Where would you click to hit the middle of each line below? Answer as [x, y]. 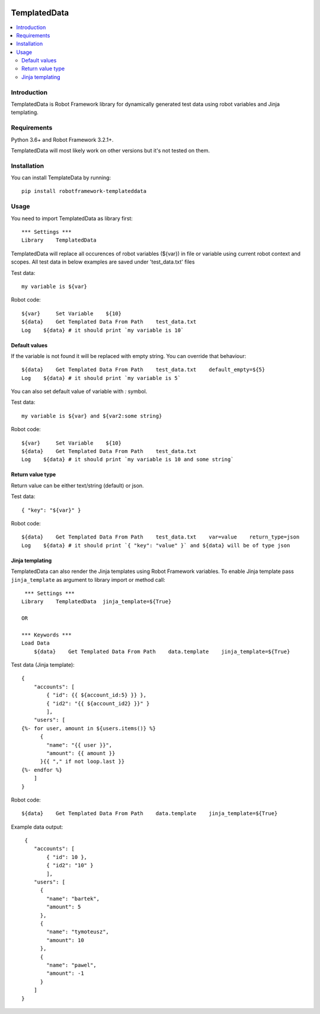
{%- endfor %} [42, 770]
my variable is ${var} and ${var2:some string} [92, 416]
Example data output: [37, 827]
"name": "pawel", [72, 965]
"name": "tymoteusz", [78, 932]
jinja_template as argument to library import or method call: [88, 579]
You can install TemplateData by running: [61, 178]
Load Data [36, 643]
